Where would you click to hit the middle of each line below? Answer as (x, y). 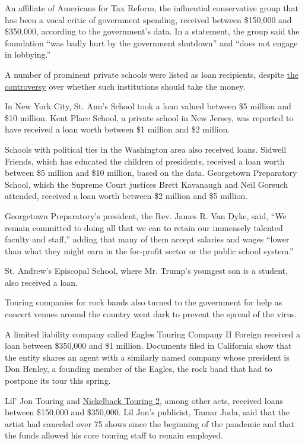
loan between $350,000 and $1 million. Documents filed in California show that (148, 345)
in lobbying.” (28, 54)
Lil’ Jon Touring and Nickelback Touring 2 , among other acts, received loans (144, 400)
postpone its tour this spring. (58, 381)
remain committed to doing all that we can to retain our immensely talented (144, 227)
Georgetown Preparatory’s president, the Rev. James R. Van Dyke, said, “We (146, 215)
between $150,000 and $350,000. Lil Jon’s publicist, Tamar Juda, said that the (147, 412)
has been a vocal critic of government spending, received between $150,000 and (148, 19)
